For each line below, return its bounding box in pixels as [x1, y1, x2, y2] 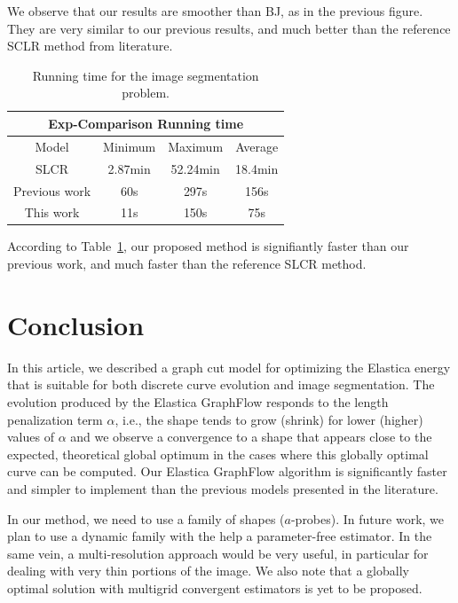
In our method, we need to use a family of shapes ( [7, 509, 285, 528]
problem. [122, 83, 170, 102]
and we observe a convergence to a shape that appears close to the [70, 427, 432, 446]
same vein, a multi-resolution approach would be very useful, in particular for [7, 544, 429, 562]
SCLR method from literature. [7, 36, 173, 55]
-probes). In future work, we [290, 509, 445, 528]
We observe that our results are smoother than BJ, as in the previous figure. [7, 2, 423, 20]
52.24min [170, 159, 220, 177]
